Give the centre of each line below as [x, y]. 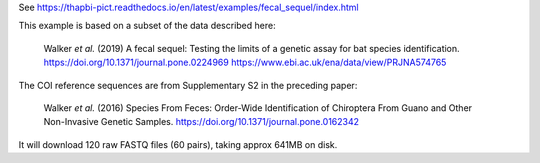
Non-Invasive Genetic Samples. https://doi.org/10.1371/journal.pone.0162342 [201, 122]
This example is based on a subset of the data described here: [147, 26]
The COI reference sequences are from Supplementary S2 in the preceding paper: [188, 85]
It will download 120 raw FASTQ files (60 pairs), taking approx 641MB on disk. [178, 144]
